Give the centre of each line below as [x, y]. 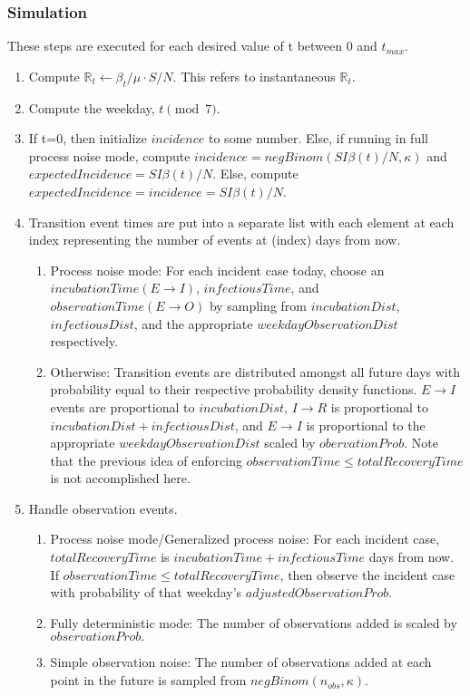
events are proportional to [122, 406]
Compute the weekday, [92, 107]
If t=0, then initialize [88, 138]
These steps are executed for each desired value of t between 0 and [192, 46]
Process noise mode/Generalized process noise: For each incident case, [245, 539]
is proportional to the [366, 425]
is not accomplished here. [120, 478]
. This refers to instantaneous [254, 76]
